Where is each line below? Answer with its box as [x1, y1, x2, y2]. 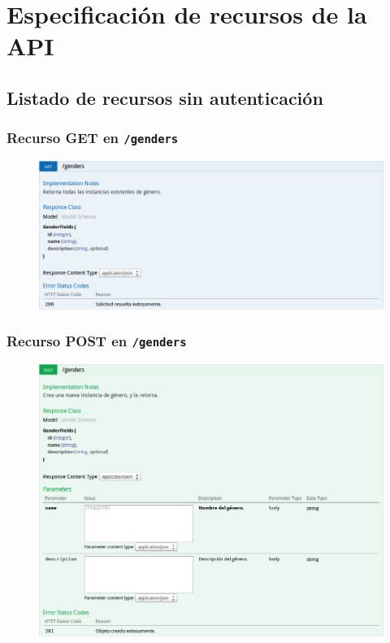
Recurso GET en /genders [6, 128, 179, 148]
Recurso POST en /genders [6, 331, 187, 351]
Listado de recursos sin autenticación [6, 85, 323, 110]
